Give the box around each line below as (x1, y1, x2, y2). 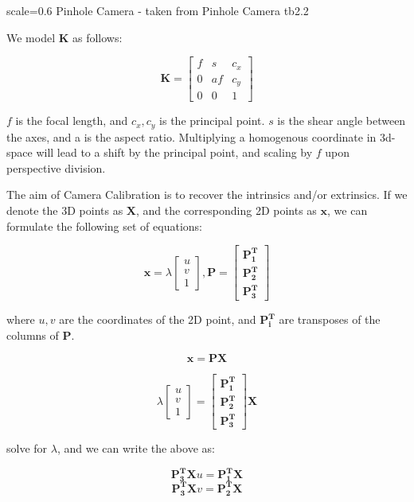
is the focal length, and (15, 112, 128, 129)
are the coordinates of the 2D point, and (59, 311, 256, 328)
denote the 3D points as (6, 202, 123, 219)
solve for (6, 440, 48, 457)
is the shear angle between (277, 112, 406, 129)
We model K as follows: (6, 29, 123, 45)
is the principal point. (159, 112, 265, 129)
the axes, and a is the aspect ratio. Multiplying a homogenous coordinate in (6, 128, 377, 145)
